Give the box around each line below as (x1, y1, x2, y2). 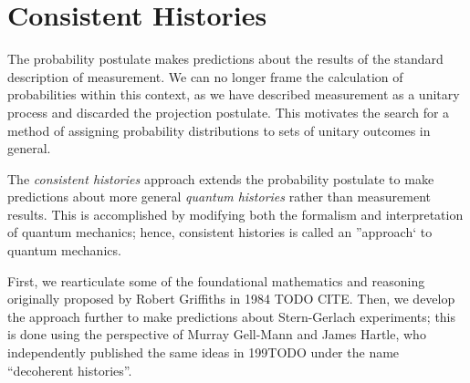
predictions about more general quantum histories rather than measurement (7, 187, 432, 206)
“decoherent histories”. (7, 360, 132, 379)
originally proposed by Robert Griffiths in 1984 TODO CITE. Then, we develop (7, 289, 455, 308)
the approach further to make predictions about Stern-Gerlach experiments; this (7, 306, 456, 326)
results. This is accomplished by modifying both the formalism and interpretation (7, 204, 464, 223)
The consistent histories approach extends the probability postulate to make (7, 169, 434, 188)
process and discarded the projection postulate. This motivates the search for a (7, 102, 450, 121)
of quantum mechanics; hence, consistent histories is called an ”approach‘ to (7, 223, 433, 242)
